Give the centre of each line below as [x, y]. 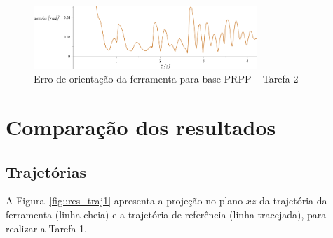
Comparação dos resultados [141, 126]
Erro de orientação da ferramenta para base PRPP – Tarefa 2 [166, 79]
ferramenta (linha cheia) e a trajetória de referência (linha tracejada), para [166, 214]
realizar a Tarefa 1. [47, 228]
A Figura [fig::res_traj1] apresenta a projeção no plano [124, 201]
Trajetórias [46, 171]
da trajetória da [293, 201]
